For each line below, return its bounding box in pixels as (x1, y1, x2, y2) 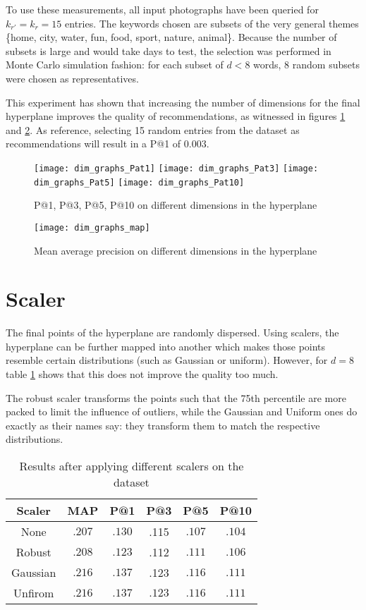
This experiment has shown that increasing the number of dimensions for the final (6, 94, 360, 109)
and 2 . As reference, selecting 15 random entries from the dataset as (6, 122, 300, 137)
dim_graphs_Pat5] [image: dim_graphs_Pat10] (34, 177, 245, 188)
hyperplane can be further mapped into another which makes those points (6, 338, 326, 353)
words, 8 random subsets (253, 57, 360, 72)
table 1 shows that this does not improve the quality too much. (6, 367, 279, 381)
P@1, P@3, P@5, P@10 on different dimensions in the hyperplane (34, 197, 317, 212)
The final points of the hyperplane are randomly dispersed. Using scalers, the (6, 325, 339, 340)
